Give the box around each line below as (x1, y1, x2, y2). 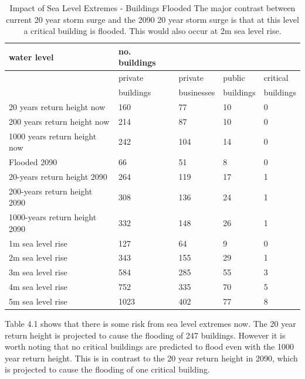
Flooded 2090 (9, 156, 57, 168)
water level (9, 50, 54, 63)
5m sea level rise (9, 295, 67, 307)
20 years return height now (9, 100, 106, 112)
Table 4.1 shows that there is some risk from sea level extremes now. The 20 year (5, 317, 296, 330)
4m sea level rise (9, 281, 67, 293)
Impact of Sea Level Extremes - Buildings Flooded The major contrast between (9, 2, 296, 13)
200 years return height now (9, 115, 110, 127)
